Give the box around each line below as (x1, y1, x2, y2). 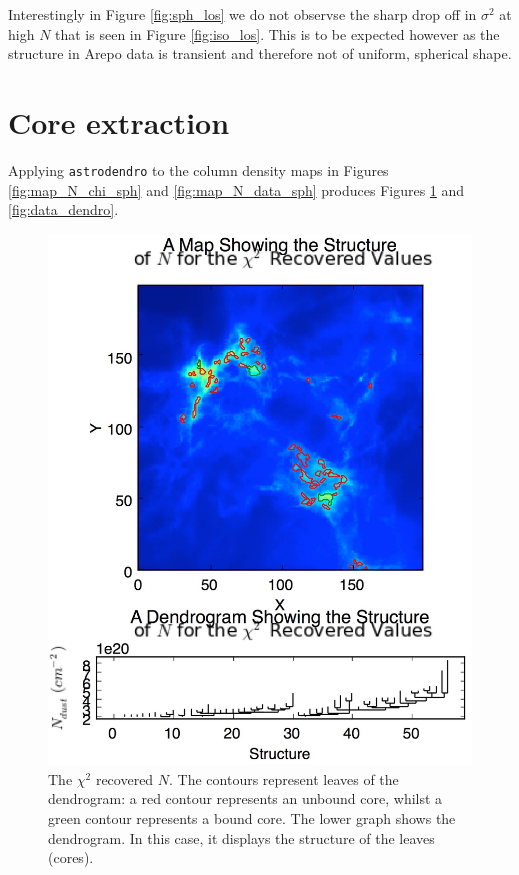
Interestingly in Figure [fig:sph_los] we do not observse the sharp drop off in (8, 4, 477, 24)
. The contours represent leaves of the (169, 768, 399, 789)
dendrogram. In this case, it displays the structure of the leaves (48, 827, 435, 848)
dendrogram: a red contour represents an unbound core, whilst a (48, 788, 443, 809)
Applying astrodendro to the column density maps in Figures (8, 159, 389, 180)
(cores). (48, 847, 94, 868)
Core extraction (8, 101, 230, 142)
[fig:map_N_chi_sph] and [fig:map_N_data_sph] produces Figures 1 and (8, 179, 465, 200)
